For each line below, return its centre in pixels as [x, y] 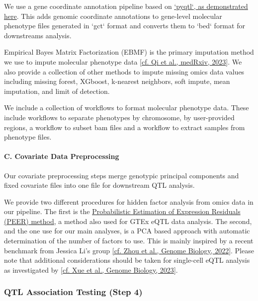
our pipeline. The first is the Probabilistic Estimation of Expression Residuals [122, 211]
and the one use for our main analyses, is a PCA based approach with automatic [127, 231]
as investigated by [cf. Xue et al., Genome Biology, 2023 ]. [91, 269]
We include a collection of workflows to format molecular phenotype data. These [127, 108]
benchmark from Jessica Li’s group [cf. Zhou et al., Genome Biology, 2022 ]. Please [129, 250]
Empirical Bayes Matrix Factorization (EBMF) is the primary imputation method [129, 52]
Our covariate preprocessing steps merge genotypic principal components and [122, 175]
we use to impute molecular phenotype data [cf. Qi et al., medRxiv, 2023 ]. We [123, 61]
